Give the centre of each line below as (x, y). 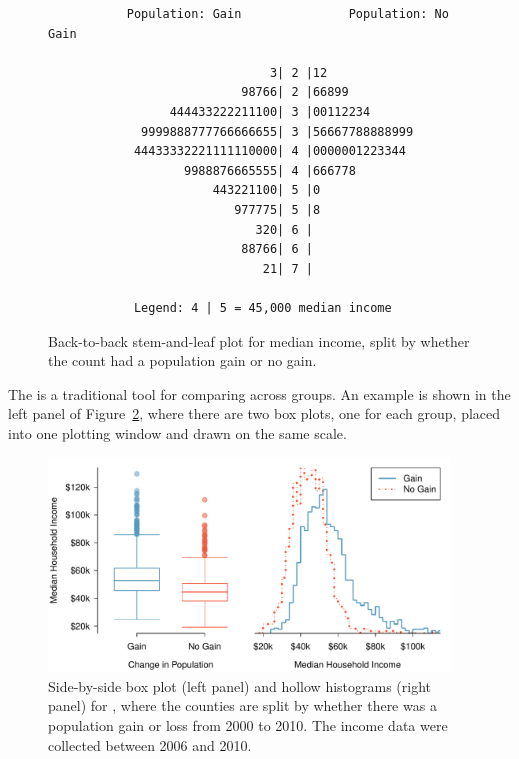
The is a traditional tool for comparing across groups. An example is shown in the (259, 393)
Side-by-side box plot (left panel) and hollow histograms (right (240, 685)
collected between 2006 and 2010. (150, 744)
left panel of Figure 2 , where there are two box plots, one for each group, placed (254, 413)
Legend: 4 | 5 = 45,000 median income (262, 307)
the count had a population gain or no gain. (182, 360)
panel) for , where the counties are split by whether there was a (242, 705)
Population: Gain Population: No (287, 14)
